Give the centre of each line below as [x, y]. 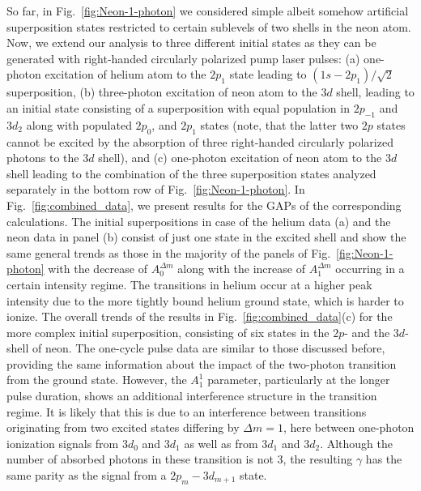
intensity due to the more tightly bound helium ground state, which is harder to [205, 300]
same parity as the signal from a [87, 475]
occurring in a [370, 269]
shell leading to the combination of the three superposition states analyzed [191, 173]
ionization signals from [63, 443]
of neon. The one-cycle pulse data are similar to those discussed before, [208, 348]
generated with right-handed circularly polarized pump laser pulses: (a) [183, 58]
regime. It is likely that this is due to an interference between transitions [187, 411]
